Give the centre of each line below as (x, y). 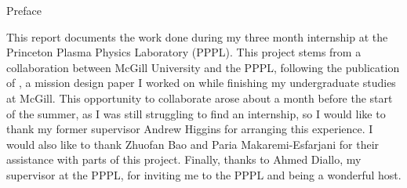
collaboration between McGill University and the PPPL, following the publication (203, 67)
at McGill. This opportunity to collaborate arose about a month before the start (200, 98)
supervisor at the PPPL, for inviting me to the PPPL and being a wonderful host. (204, 174)
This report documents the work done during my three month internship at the (197, 36)
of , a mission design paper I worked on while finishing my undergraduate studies (201, 83)
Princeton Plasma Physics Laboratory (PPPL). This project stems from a (184, 52)
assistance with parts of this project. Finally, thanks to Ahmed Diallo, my (184, 159)
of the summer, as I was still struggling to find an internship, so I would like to (196, 113)
